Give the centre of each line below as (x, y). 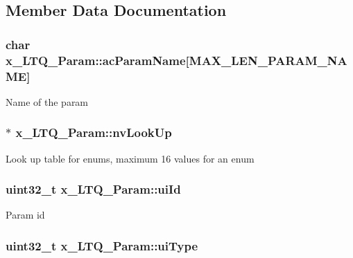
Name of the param (47, 101)
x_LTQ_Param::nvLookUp (94, 132)
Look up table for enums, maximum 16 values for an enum (130, 158)
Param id (25, 215)
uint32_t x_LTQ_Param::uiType (102, 245)
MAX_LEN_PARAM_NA (268, 60)
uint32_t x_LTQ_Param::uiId (93, 189)
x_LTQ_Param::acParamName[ (97, 60)
